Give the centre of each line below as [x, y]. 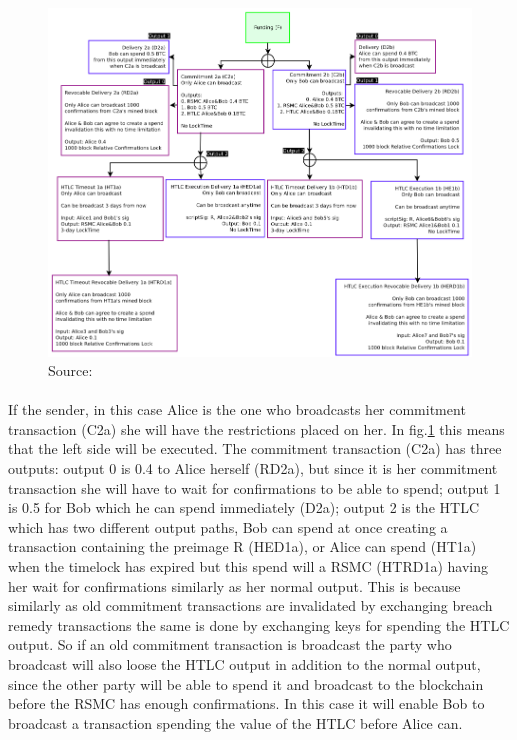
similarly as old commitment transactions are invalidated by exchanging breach [250, 605]
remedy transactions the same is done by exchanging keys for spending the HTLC [259, 624]
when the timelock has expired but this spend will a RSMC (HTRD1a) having [248, 566]
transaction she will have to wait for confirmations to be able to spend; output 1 [254, 487]
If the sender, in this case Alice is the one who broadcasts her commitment [237, 409]
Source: [70, 370]
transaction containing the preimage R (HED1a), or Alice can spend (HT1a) [242, 546]
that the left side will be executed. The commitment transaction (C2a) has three [255, 448]
